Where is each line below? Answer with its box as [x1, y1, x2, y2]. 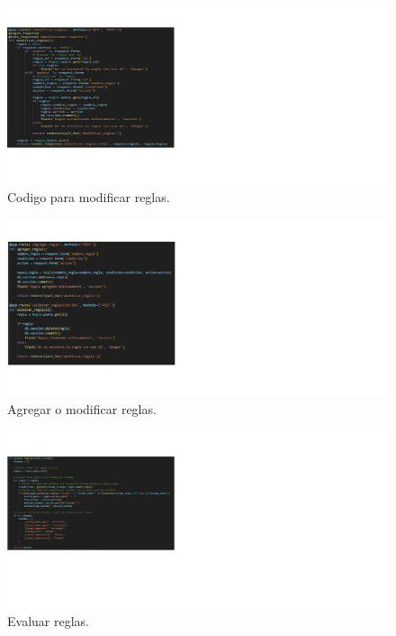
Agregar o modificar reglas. [7, 400, 157, 419]
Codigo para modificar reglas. [7, 188, 170, 207]
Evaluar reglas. [7, 611, 89, 630]
